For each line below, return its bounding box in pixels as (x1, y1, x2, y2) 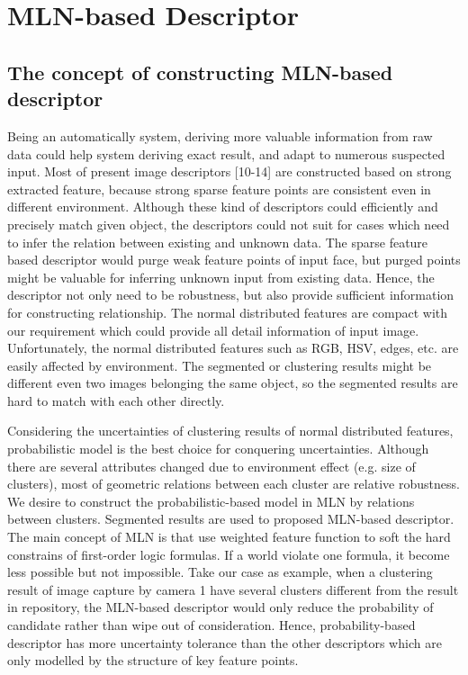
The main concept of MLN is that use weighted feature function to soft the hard (7, 527, 451, 546)
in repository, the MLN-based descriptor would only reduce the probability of (7, 598, 434, 616)
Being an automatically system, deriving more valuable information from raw (7, 126, 433, 145)
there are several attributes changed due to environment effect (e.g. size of (7, 456, 416, 475)
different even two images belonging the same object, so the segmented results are (7, 373, 458, 392)
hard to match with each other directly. (7, 391, 225, 409)
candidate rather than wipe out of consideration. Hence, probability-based (7, 616, 416, 634)
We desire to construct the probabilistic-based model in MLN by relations (7, 491, 415, 510)
